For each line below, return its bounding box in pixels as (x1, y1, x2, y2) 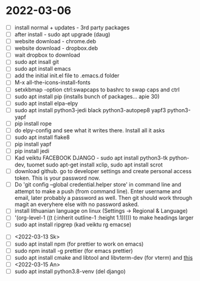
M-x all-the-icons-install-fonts (14, 79, 91, 86)
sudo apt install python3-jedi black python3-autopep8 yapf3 (14, 106, 167, 113)
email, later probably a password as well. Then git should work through (14, 194, 193, 202)
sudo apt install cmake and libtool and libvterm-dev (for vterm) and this (14, 254, 193, 261)
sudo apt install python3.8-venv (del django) (14, 268, 126, 275)
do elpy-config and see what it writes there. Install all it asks (14, 126, 165, 134)
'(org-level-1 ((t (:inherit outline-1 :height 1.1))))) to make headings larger (14, 214, 194, 221)
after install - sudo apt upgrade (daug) (14, 31, 111, 38)
